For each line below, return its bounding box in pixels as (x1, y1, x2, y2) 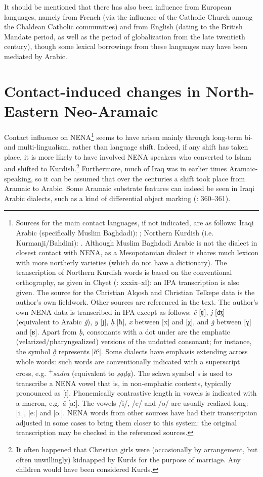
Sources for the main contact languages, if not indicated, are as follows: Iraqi (16, 217, 254, 228)
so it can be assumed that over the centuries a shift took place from (35, 173, 245, 183)
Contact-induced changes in (4, 80, 201, 101)
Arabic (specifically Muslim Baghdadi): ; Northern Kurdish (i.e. (16, 227, 214, 237)
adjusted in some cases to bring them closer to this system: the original (16, 417, 237, 427)
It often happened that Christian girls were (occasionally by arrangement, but (16, 444, 258, 455)
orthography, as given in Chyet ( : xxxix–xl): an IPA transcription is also (16, 276, 240, 287)
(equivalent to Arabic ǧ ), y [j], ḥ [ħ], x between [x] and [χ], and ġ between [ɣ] (16, 316, 251, 327)
